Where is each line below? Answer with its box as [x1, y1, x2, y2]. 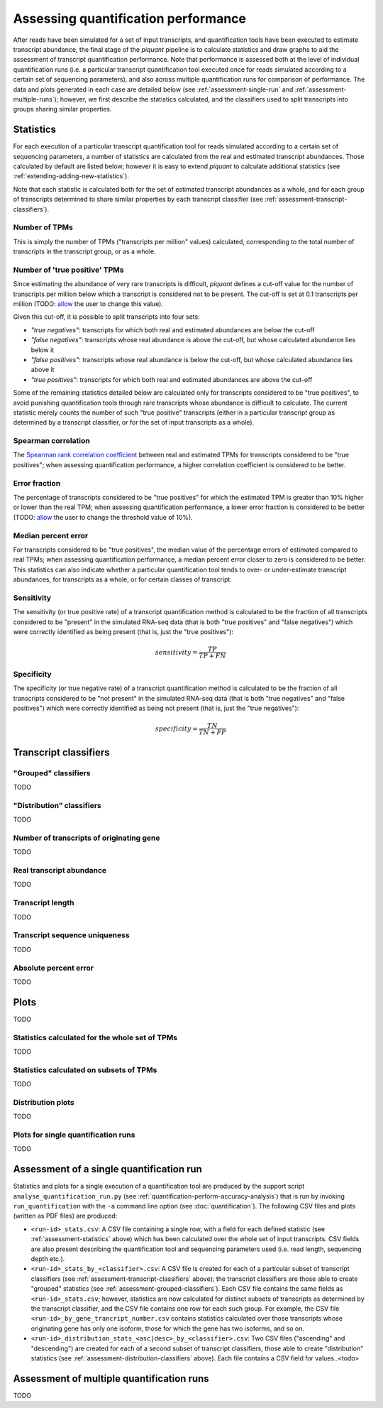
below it [30, 345, 55, 354]
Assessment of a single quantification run [13, 1163, 202, 1175]
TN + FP [199, 728, 226, 736]
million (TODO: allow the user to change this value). [13, 299, 163, 308]
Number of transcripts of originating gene [13, 833, 160, 843]
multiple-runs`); [13, 94, 59, 103]
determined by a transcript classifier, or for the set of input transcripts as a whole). [13, 418, 255, 427]
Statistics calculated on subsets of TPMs [13, 1065, 157, 1075]
